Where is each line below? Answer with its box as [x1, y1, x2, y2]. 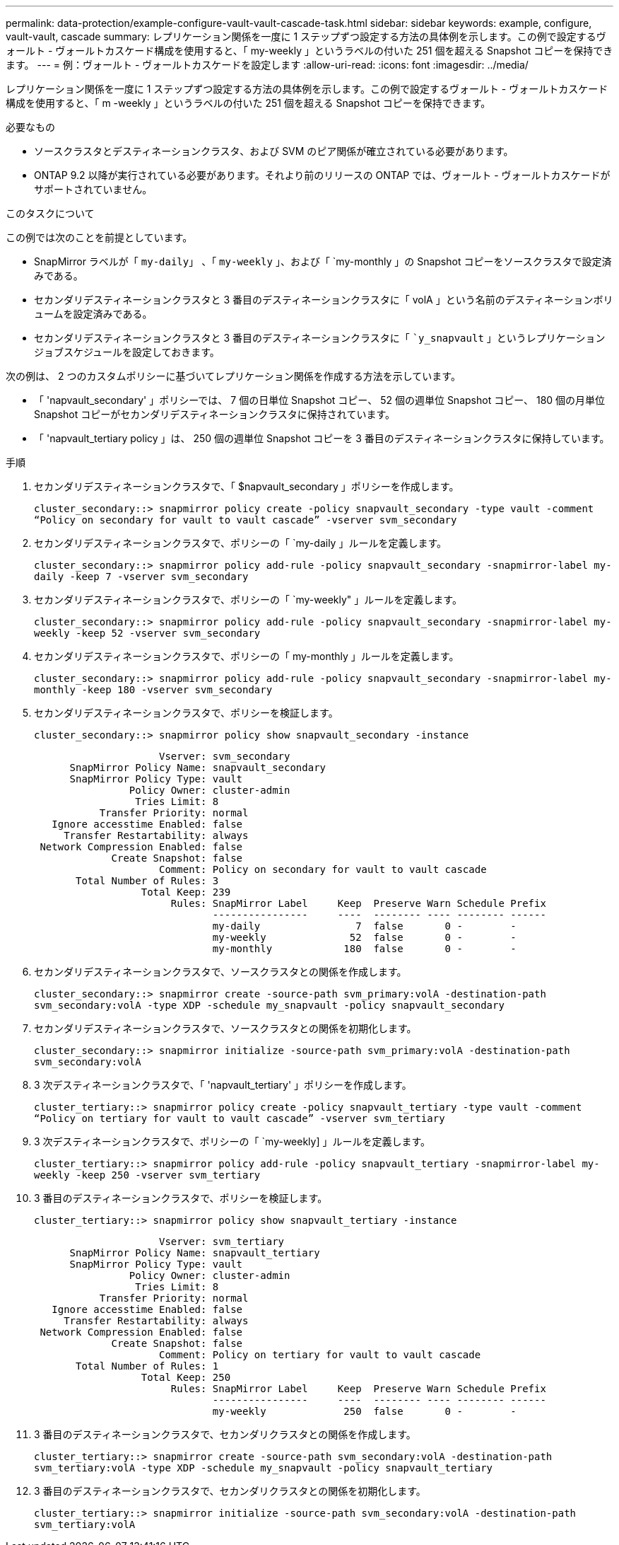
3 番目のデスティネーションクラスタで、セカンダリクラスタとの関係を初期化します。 [34, 1485, 426, 1497]
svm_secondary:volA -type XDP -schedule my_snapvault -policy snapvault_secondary [34, 1000, 505, 1011]
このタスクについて [6, 207, 95, 219]
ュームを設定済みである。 [34, 308, 153, 320]
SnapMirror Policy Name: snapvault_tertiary [69, 1247, 320, 1258]
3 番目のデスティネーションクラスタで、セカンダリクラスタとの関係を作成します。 [34, 1428, 416, 1440]
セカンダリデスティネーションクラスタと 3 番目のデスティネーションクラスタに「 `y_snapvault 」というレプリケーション [34, 332, 606, 344]
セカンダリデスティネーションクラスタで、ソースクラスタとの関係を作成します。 [34, 966, 407, 978]
